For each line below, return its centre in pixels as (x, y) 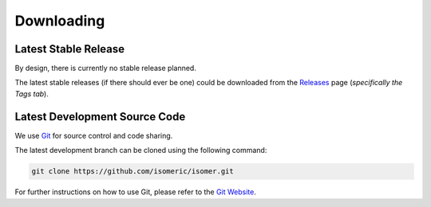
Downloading (60, 21)
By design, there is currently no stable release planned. (106, 68)
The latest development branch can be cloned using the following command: (141, 150)
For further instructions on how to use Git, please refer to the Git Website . (136, 192)
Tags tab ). (32, 94)
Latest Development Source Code (100, 117)
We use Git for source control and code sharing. (94, 135)
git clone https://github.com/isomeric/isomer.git (133, 172)
